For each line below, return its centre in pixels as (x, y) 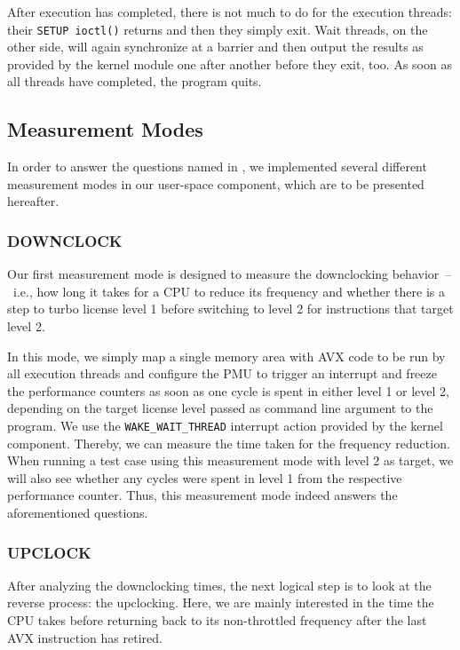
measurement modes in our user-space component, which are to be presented (216, 183)
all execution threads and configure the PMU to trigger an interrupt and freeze (222, 373)
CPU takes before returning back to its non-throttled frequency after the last (217, 620)
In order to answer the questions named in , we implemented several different (217, 166)
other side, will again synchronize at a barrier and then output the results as (215, 47)
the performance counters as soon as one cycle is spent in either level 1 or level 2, (228, 390)
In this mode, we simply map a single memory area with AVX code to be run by (226, 356)
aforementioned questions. (78, 513)
